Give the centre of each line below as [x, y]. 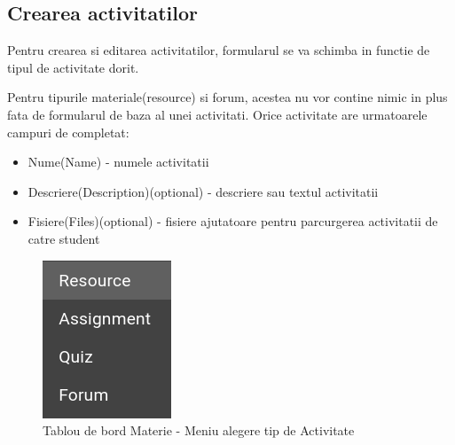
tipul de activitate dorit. [73, 67]
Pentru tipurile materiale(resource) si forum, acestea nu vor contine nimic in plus [227, 97]
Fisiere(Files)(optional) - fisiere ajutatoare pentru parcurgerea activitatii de [233, 221]
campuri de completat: [68, 132]
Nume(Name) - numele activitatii [118, 162]
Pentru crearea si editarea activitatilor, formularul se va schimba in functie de [219, 50]
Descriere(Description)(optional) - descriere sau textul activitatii [203, 191]
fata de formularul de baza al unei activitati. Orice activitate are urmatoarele [217, 114]
